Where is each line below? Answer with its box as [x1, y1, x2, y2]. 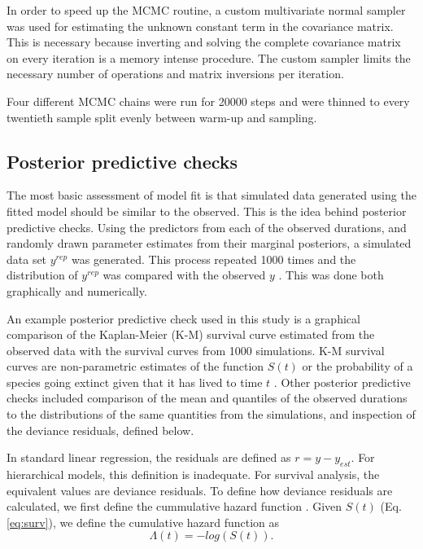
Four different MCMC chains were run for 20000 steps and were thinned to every [7, 92, 410, 109]
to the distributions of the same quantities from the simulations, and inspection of [7, 406, 416, 423]
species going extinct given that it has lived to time [7, 373, 263, 390]
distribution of [7, 266, 78, 283]
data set [7, 250, 47, 267]
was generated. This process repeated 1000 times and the [71, 250, 356, 267]
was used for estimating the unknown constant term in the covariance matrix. [7, 17, 394, 34]
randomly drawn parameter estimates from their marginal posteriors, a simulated [7, 235, 412, 252]
